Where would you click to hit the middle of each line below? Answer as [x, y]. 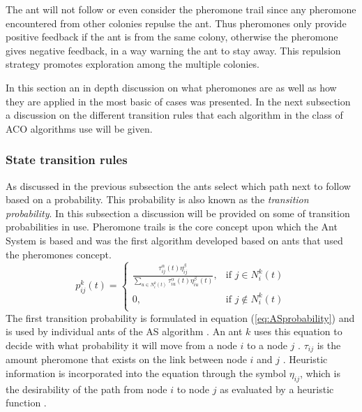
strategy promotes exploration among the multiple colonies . [133, 64]
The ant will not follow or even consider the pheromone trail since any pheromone [181, 9]
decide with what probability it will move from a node [121, 345]
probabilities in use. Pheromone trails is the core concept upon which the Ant [172, 227]
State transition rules [67, 160]
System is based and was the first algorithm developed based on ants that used [174, 240]
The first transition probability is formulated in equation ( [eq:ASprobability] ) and [180, 317]
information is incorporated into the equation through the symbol [146, 373]
